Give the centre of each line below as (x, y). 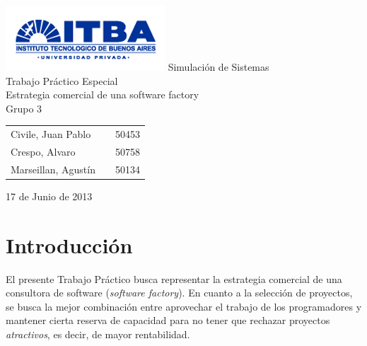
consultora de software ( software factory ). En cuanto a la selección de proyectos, (179, 293)
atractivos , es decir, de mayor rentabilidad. (98, 334)
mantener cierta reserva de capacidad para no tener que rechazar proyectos (168, 320)
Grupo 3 (24, 108)
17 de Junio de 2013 (49, 196)
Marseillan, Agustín (53, 169)
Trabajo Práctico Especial (62, 80)
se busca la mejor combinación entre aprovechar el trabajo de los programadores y (184, 306)
